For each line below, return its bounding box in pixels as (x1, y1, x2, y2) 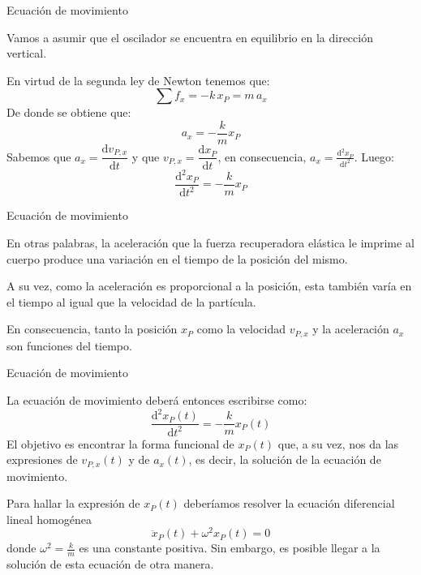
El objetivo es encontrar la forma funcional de (6, 435, 234, 452)
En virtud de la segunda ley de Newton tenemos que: (6, 71, 270, 88)
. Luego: (354, 148, 394, 165)
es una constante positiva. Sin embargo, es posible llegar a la (79, 539, 380, 556)
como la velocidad (196, 320, 286, 337)
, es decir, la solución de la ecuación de (188, 451, 381, 468)
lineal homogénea (6, 510, 92, 527)
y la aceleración (312, 320, 389, 337)
